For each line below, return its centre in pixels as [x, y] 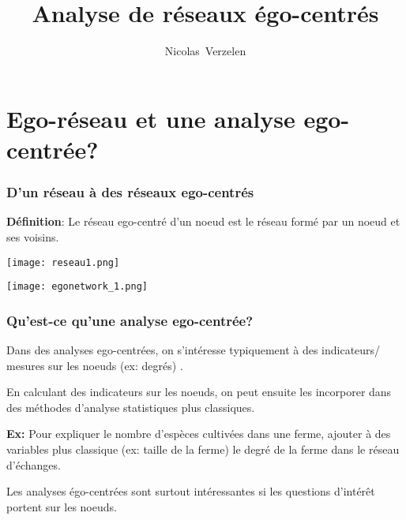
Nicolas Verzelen [205, 51]
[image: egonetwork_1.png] [77, 287]
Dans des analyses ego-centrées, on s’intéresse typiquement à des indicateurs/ [194, 350]
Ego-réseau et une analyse [151, 118]
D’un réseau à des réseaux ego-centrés [130, 192]
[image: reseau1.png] [63, 262]
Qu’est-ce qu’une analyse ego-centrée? [130, 320]
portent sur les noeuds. [62, 506]
